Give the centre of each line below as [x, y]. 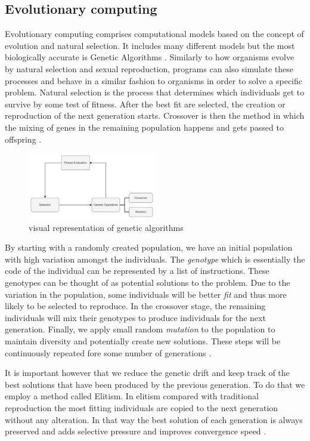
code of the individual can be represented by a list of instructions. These [137, 271]
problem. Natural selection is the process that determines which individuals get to [155, 92]
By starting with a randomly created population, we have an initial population [149, 247]
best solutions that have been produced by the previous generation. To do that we [155, 384]
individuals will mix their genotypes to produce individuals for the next [135, 317]
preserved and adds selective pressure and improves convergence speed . [136, 431]
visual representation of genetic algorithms [106, 227]
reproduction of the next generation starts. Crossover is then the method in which [155, 115]
